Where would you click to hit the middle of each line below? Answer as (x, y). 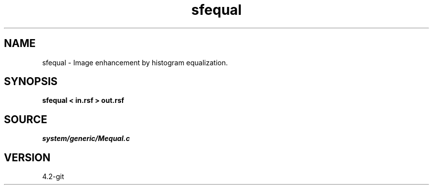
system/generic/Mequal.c (86, 139)
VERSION (27, 157)
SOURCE (26, 119)
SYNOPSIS (31, 82)
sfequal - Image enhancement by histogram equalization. (135, 62)
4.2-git (53, 177)
